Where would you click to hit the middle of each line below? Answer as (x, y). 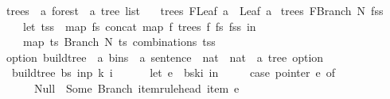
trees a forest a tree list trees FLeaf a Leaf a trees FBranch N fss (195, 10)
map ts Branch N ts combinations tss (119, 42)
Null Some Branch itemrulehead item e (136, 88)
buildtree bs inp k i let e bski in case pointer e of (173, 72)
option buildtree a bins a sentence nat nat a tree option (165, 57)
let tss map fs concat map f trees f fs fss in (139, 26)
